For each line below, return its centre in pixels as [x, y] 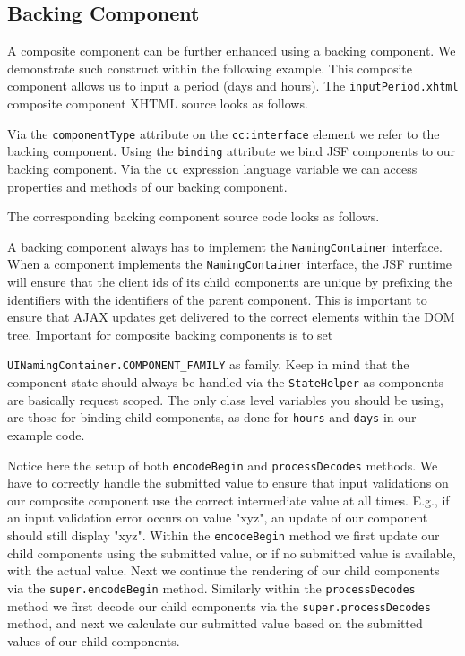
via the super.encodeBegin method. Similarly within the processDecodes [211, 587]
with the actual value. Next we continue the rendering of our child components [224, 570]
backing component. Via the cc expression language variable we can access [212, 168]
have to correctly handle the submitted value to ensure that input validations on [228, 483]
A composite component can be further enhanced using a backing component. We [232, 51]
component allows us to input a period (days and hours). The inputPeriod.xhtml [233, 86]
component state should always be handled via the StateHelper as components [226, 382]
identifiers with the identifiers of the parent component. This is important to [217, 299]
